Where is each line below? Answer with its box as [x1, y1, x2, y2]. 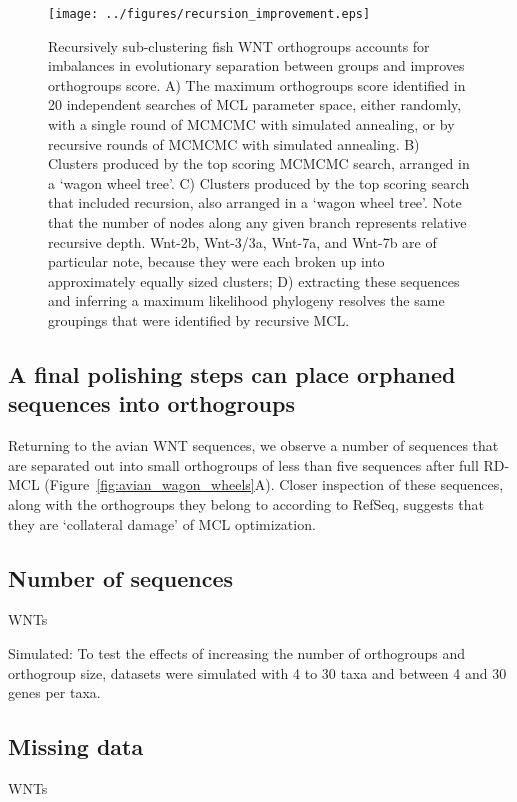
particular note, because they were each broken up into [48, 251, 385, 272]
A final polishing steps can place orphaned [8, 358, 456, 389]
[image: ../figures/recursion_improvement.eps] [48, 7, 371, 21]
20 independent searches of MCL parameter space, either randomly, [48, 94, 462, 115]
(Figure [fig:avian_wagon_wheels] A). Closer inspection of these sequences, [44, 474, 504, 495]
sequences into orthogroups [8, 388, 295, 419]
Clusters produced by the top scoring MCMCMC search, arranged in [48, 153, 470, 174]
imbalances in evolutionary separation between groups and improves [48, 55, 465, 76]
